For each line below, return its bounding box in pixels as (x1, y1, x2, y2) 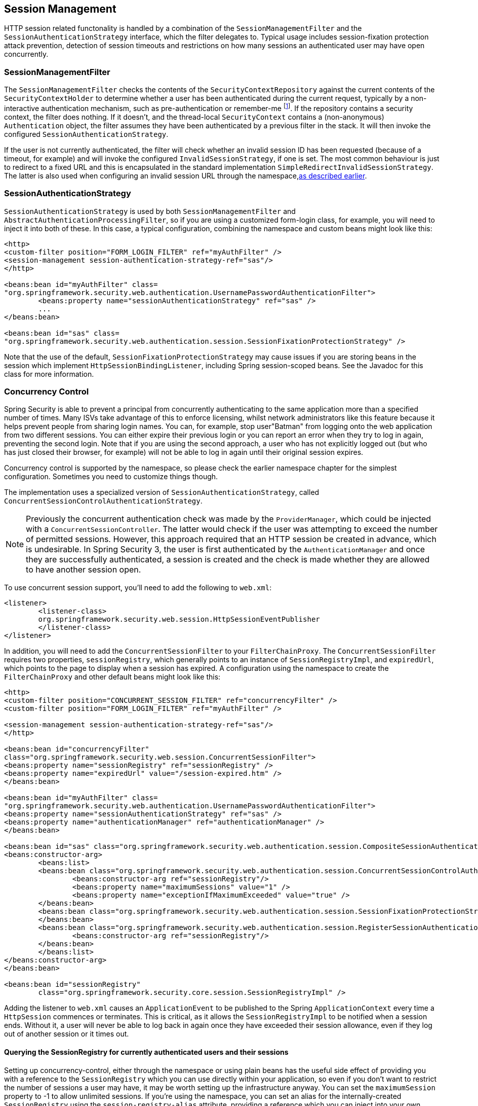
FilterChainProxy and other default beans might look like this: (4, 672, 221, 682)
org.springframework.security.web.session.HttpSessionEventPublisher (38, 615, 320, 624)
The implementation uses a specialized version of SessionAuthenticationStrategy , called (4, 488, 320, 497)
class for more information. (4, 369, 94, 378)
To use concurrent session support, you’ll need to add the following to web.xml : (4, 583, 272, 592)
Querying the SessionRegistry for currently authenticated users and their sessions (4, 1047, 289, 1056)
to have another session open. (26, 564, 141, 575)
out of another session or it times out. (4, 1029, 129, 1039)
